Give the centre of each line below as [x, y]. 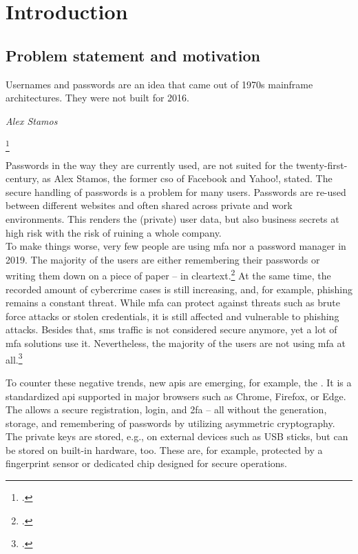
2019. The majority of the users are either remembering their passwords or [163, 259]
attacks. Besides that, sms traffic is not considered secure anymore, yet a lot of [171, 329]
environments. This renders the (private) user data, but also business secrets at [172, 219]
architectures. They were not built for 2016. [98, 98]
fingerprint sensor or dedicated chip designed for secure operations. [147, 463]
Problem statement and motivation [133, 55]
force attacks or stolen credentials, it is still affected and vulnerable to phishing [172, 316]
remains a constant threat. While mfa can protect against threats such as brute [173, 303]
